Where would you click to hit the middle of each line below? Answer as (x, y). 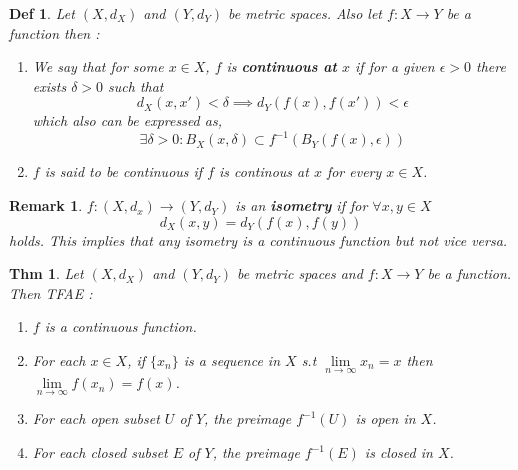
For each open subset (96, 418)
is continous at (264, 171)
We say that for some (98, 66)
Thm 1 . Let (46, 273)
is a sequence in (232, 360)
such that (136, 85)
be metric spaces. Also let (305, 13)
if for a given (395, 66)
